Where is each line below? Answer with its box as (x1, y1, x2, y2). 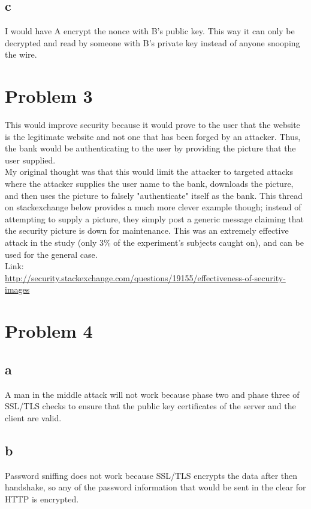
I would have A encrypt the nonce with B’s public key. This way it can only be (5, 25, 295, 37)
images (5, 283, 30, 296)
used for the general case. (5, 248, 98, 260)
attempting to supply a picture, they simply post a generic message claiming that (5, 212, 304, 225)
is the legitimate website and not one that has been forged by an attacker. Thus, (5, 130, 301, 142)
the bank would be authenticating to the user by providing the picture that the (5, 142, 296, 154)
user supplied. (5, 153, 56, 166)
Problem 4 (5, 319, 93, 343)
